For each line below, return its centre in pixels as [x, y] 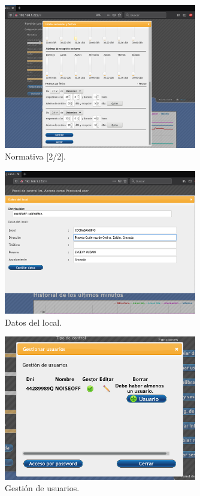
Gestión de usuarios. [42, 488]
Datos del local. [34, 322]
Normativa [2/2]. [35, 156]
